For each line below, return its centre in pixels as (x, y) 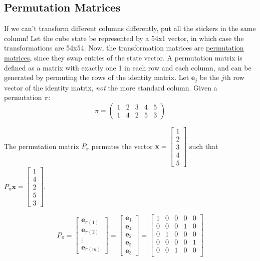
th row (234, 77)
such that (204, 146)
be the (209, 77)
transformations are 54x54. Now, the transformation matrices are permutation (124, 48)
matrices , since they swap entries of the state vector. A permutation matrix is (123, 57)
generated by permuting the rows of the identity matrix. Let (97, 77)
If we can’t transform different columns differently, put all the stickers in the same (130, 28)
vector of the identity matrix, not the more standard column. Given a (111, 87)
